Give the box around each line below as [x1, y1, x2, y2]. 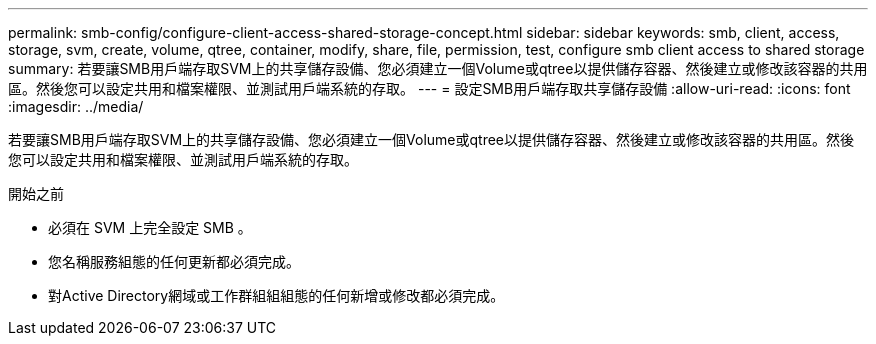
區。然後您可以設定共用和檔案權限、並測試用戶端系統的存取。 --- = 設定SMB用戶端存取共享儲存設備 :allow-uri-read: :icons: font [8, 80, 851, 97]
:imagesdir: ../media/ [8, 98, 144, 115]
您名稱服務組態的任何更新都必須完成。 [48, 253, 300, 270]
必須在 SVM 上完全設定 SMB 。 [48, 219, 252, 236]
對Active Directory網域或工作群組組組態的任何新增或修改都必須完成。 [48, 287, 505, 304]
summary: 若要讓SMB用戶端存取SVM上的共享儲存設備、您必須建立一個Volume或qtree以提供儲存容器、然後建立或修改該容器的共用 [8, 60, 868, 77]
